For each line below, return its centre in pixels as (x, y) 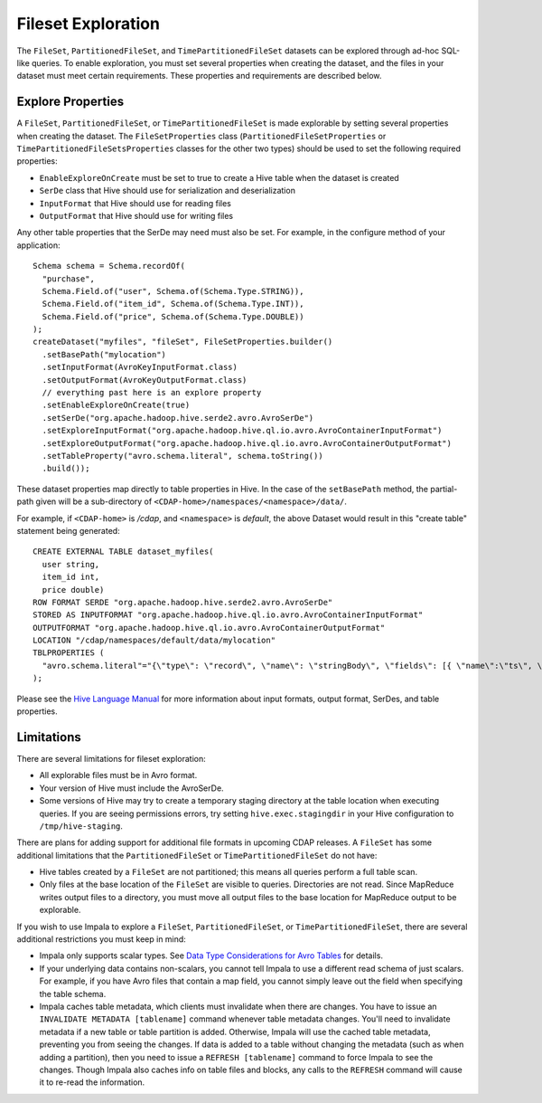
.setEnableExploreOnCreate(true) (116, 405)
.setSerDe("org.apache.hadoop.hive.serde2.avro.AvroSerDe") (178, 418)
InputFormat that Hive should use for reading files (135, 203)
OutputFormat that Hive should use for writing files (136, 215)
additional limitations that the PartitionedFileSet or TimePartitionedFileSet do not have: (197, 855)
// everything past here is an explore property (152, 393)
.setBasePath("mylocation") (104, 354)
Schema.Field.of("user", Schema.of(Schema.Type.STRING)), (173, 291)
